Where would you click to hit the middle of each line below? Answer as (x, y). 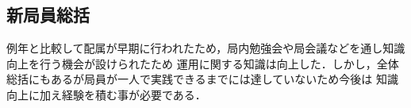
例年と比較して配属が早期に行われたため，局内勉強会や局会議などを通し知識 (206, 48)
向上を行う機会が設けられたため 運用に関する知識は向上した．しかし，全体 (203, 63)
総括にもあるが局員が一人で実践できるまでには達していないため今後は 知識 (202, 79)
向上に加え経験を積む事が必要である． (106, 94)
